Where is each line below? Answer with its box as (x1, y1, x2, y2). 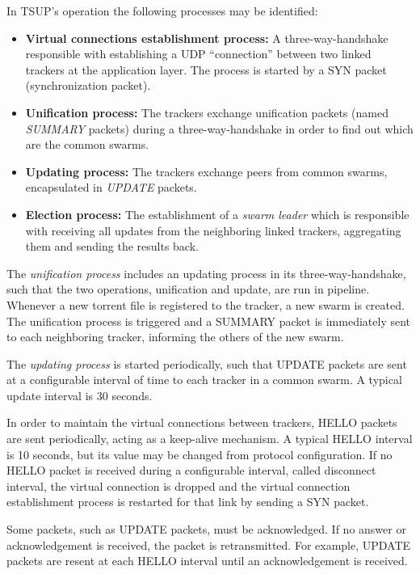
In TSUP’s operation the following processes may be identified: (6, 2, 318, 19)
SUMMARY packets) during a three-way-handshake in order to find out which (25, 120, 414, 137)
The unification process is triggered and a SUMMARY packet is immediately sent (6, 312, 411, 329)
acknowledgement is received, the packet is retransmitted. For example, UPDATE (6, 536, 411, 553)
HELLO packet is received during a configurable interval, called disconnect (6, 462, 376, 479)
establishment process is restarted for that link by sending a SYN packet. (6, 493, 369, 510)
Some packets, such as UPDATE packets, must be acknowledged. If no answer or (6, 521, 406, 538)
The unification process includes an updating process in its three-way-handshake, (6, 264, 406, 281)
